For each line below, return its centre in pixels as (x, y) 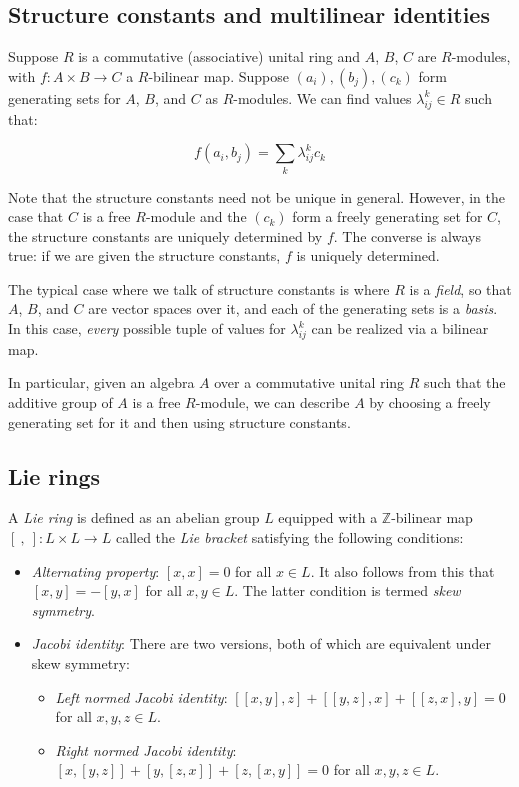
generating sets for (64, 97)
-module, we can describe (272, 402)
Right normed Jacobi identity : (146, 749)
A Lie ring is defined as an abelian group (134, 517)
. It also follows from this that (402, 570)
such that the (465, 382)
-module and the (196, 216)
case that (36, 216)
